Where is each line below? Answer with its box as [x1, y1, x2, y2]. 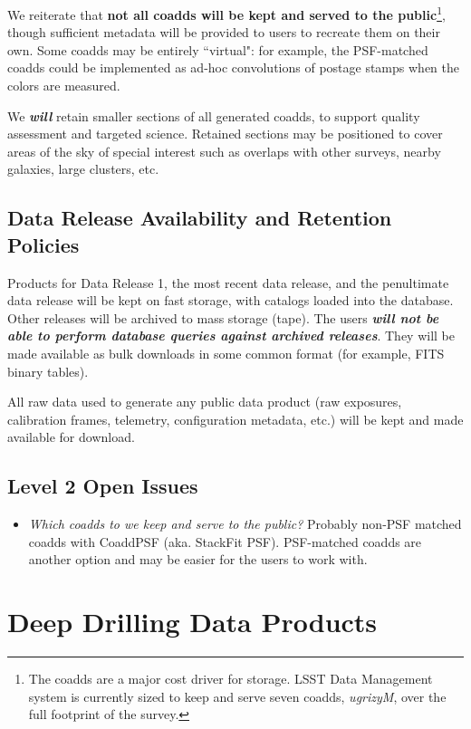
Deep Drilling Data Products [7, 603, 378, 640]
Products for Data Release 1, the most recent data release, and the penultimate [7, 273, 449, 292]
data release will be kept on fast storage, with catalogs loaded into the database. [7, 291, 454, 310]
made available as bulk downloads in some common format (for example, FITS [7, 343, 445, 362]
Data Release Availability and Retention [7, 204, 392, 232]
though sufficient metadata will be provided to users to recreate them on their [7, 23, 440, 42]
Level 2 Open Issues [7, 472, 198, 500]
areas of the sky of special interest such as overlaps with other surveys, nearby [7, 141, 441, 160]
